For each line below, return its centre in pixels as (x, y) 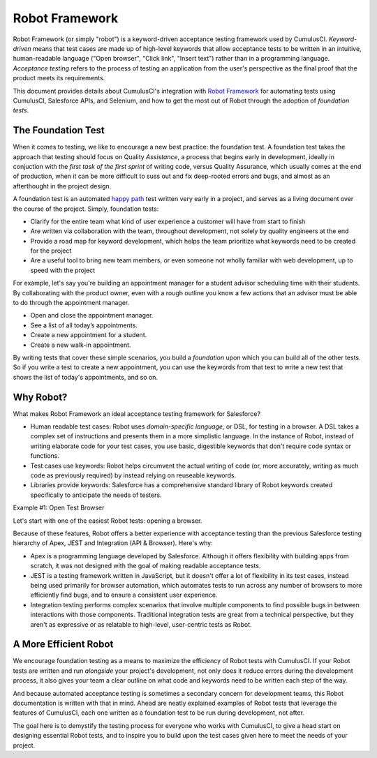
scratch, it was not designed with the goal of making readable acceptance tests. (146, 566)
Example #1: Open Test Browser (59, 508)
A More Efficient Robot (63, 645)
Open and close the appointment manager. (92, 315)
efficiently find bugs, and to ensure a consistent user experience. (124, 595)
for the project (51, 251)
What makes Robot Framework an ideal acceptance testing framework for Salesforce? (137, 414)
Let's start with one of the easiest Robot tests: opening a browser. (108, 521)
